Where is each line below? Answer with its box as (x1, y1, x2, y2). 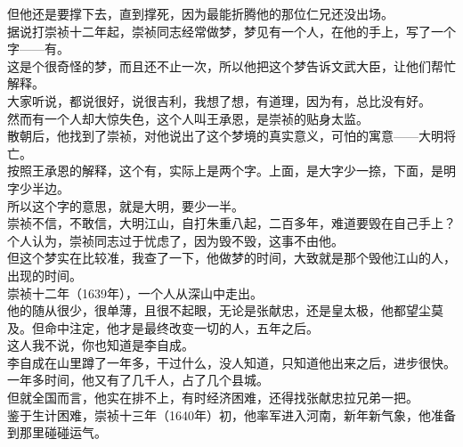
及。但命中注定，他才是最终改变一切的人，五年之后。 (7, 318, 319, 337)
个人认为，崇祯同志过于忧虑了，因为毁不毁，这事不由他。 (7, 231, 344, 249)
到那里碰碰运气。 (7, 423, 107, 442)
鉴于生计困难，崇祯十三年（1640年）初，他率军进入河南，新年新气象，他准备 (7, 405, 456, 424)
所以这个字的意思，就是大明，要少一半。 (7, 196, 244, 215)
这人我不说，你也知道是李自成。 (7, 336, 194, 354)
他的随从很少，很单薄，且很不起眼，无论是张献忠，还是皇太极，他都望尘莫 (7, 301, 443, 320)
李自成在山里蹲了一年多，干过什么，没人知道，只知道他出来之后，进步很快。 (7, 353, 456, 371)
